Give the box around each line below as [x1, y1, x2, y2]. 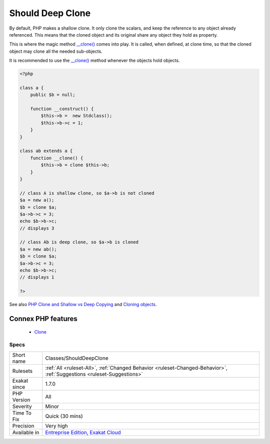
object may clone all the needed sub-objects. [9, 48, 102, 54]
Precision [12, 422, 34, 429]
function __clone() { [30, 155, 83, 161]
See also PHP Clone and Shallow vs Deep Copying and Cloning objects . [9, 302, 157, 308]
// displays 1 [19, 274, 54, 280]
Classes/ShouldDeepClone [45, 354, 108, 361]
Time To [12, 409, 32, 416]
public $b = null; [30, 92, 75, 98]
